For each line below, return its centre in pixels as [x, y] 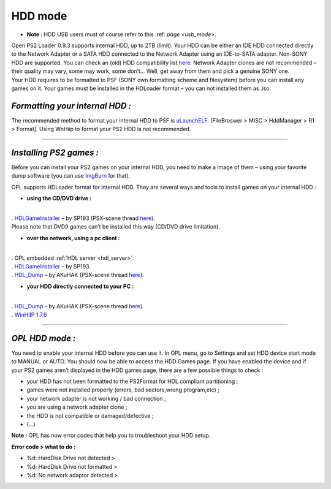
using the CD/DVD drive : [59, 199]
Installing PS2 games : [55, 153]
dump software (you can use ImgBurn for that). [71, 176]
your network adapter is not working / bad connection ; [96, 398]
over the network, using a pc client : [73, 238]
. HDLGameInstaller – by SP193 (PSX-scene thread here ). [83, 218]
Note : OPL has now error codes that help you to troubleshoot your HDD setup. [111, 436]
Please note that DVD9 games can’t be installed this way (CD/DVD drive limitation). [116, 227]
